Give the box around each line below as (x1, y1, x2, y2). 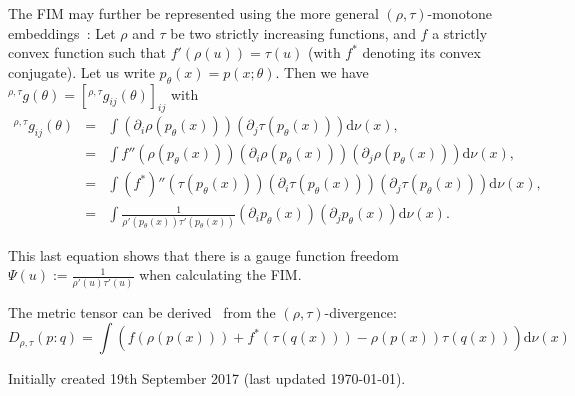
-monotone (427, 3, 493, 23)
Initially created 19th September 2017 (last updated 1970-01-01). (8, 368, 406, 389)
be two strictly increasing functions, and (170, 22, 416, 43)
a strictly (432, 22, 488, 43)
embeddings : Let (8, 22, 116, 43)
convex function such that (8, 42, 166, 63)
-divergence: (324, 301, 397, 322)
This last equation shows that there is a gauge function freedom (8, 244, 399, 265)
